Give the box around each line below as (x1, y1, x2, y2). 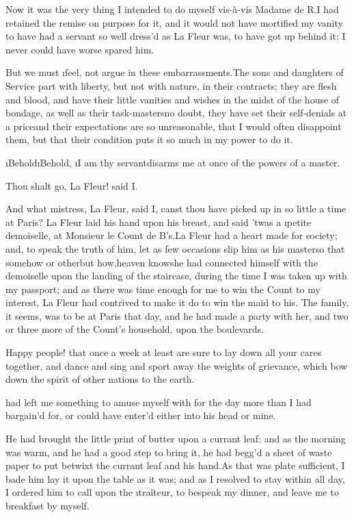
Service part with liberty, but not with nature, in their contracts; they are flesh (5, 78, 337, 92)
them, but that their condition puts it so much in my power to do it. (5, 132, 293, 147)
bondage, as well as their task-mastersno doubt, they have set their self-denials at (5, 105, 347, 120)
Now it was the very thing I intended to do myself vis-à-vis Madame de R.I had (5, 2, 339, 16)
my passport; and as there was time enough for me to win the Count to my (5, 281, 321, 296)
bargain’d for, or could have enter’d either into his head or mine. (5, 408, 276, 423)
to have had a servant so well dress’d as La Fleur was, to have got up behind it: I (5, 29, 346, 43)
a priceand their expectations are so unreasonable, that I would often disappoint (5, 118, 342, 133)
